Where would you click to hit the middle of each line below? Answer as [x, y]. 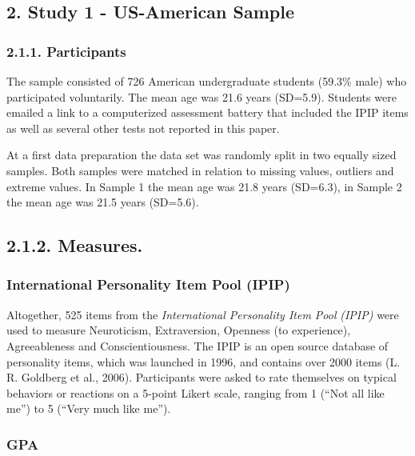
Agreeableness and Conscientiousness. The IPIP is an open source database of [198, 345]
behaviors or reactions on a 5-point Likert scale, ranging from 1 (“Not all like [196, 392]
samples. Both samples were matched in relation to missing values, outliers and [200, 170]
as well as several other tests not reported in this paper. [143, 128]
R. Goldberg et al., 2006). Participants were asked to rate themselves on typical [202, 377]
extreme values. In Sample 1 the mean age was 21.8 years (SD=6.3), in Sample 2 [204, 186]
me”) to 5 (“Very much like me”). [89, 408]
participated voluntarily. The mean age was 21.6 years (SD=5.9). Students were [202, 96]
